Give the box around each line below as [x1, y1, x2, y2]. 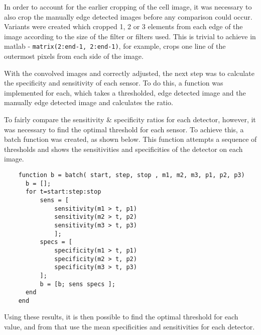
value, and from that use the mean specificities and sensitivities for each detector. [4, 321, 255, 332]
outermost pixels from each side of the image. [4, 51, 144, 61]
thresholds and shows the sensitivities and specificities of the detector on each [4, 143, 243, 154]
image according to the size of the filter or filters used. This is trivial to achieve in [4, 31, 256, 41]
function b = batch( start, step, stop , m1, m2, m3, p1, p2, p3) [18, 171, 245, 179]
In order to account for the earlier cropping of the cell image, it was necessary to [4, 2, 252, 12]
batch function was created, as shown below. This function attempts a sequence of [4, 134, 257, 144]
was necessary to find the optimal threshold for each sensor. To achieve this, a [4, 124, 244, 134]
